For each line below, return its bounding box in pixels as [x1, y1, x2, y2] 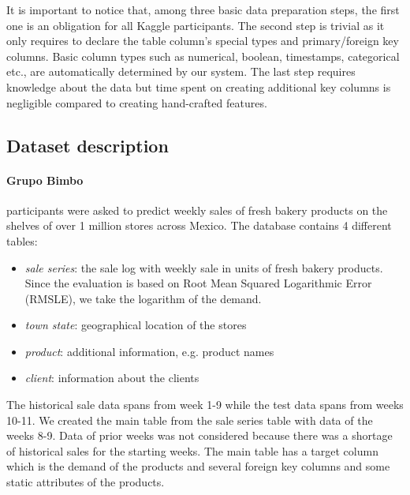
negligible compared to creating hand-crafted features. [6, 94, 267, 111]
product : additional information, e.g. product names [24, 343, 274, 359]
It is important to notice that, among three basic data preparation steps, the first [6, 2, 400, 17]
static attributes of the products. [6, 474, 165, 490]
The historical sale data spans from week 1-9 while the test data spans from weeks [6, 396, 404, 413]
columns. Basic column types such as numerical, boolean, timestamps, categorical [6, 47, 400, 64]
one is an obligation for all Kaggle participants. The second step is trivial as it [6, 17, 385, 33]
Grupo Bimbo [6, 171, 84, 188]
